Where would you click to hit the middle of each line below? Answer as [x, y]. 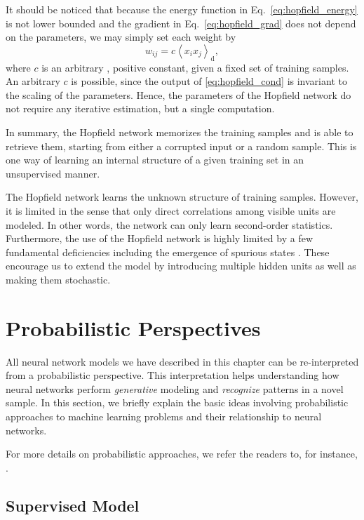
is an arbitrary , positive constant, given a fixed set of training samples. [195, 67]
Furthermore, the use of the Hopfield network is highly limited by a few [160, 238]
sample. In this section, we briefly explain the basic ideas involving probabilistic [177, 402]
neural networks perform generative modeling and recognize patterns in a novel [175, 388]
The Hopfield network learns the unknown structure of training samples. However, [182, 197]
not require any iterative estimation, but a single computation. [140, 108]
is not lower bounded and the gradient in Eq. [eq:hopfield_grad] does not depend [181, 23]
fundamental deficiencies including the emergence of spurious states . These [168, 252]
